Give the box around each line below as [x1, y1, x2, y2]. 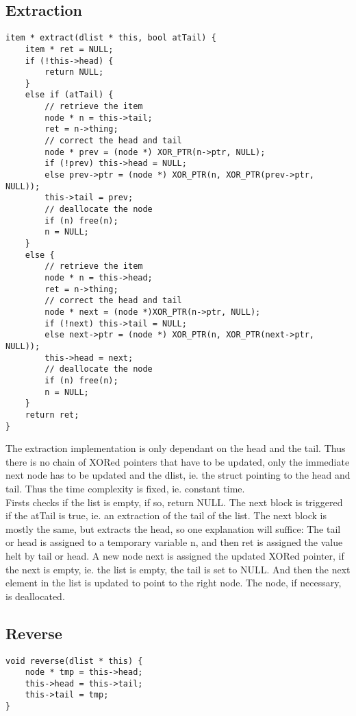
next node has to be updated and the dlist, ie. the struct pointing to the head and [5, 468, 351, 482]
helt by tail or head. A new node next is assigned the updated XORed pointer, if [5, 548, 344, 562]
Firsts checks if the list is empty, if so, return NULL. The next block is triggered [5, 494, 343, 509]
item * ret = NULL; [25, 44, 114, 54]
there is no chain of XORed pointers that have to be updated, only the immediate [5, 454, 350, 468]
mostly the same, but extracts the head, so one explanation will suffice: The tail [5, 521, 341, 536]
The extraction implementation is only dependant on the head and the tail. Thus [5, 441, 346, 455]
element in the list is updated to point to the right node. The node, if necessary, [5, 575, 342, 590]
